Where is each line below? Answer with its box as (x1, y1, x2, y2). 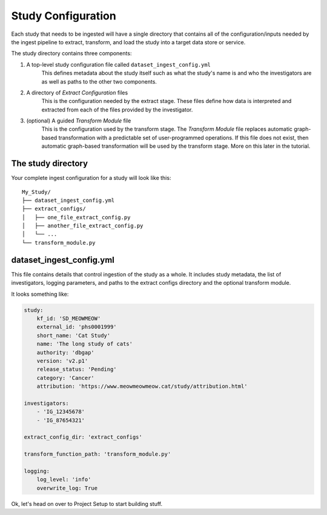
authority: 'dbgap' (36, 349, 95, 356)
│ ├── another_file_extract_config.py (22, 222, 144, 230)
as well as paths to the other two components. (41, 78, 157, 85)
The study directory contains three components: (11, 50, 132, 57)
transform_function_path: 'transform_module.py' (24, 451, 171, 457)
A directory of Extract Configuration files (26, 88, 128, 96)
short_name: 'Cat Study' (36, 332, 111, 339)
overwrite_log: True (36, 485, 98, 491)
